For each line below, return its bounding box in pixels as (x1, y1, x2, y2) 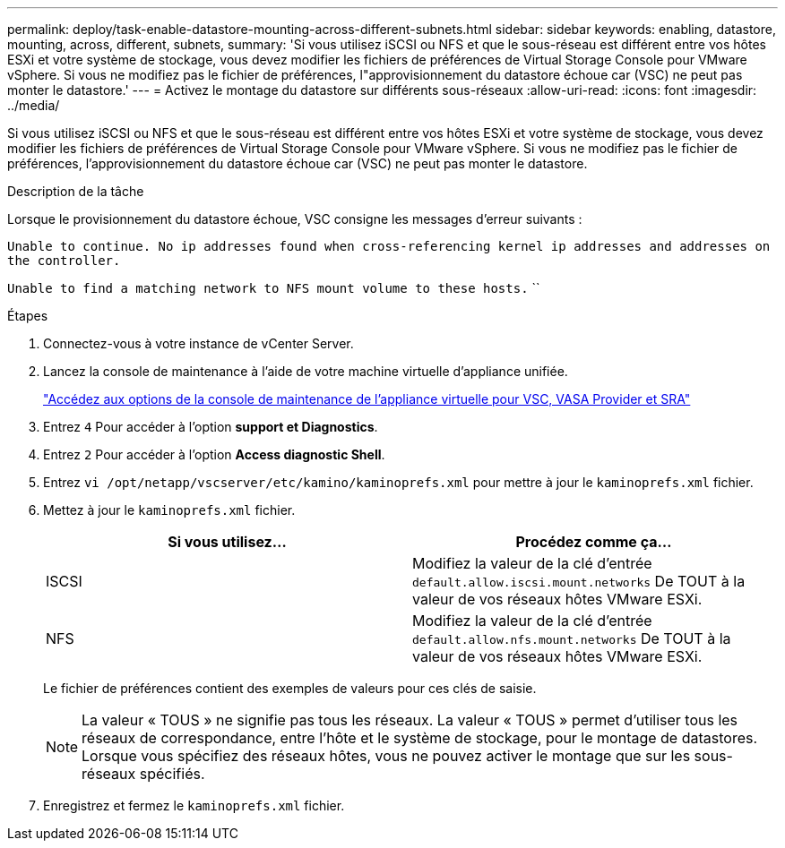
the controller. (7, 253, 121, 268)
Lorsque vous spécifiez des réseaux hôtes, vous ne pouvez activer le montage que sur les (82, 747, 691, 765)
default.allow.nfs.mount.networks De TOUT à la (412, 630, 731, 647)
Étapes (7, 308, 48, 323)
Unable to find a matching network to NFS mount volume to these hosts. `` (7, 280, 540, 296)
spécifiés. (139, 765, 205, 783)
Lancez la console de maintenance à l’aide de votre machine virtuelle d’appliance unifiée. (43, 364, 568, 379)
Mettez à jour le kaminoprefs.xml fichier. (43, 502, 296, 518)
